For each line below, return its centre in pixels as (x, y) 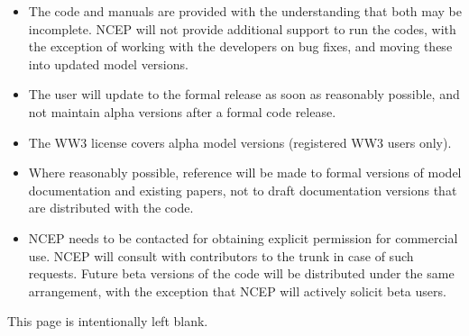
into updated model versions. (108, 64)
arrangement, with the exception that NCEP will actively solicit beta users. (237, 291)
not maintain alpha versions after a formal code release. (182, 111)
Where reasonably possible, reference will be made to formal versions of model (245, 173)
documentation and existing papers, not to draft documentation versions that (243, 190)
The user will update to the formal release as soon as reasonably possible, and (244, 94)
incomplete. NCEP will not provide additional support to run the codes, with (242, 28)
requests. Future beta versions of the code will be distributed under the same (241, 273)
